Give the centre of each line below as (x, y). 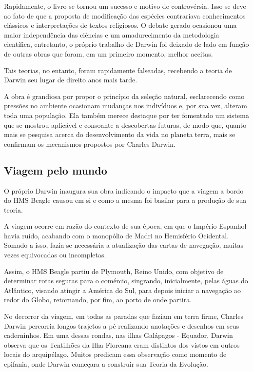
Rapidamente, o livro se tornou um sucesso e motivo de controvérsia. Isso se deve (125, 6)
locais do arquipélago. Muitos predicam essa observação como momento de (115, 354)
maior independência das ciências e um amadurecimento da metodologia (112, 34)
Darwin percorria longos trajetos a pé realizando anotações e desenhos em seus (122, 325)
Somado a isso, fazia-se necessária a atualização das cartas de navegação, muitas (124, 245)
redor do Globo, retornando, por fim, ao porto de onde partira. (98, 300)
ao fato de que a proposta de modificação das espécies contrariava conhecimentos (125, 15)
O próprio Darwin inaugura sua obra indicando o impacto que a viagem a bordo (124, 190)
